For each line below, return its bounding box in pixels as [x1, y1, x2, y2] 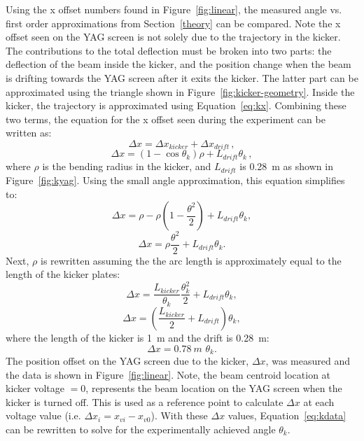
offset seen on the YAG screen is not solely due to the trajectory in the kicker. [6, 29, 341, 44]
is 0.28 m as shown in [239, 159, 333, 174]
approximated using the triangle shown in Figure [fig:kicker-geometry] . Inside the [6, 84, 355, 99]
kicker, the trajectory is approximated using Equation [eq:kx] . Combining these [6, 98, 346, 113]
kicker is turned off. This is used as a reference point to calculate [6, 394, 283, 409]
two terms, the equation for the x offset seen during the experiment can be [6, 111, 325, 126]
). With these [150, 408, 208, 423]
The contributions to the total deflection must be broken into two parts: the [6, 43, 332, 57]
